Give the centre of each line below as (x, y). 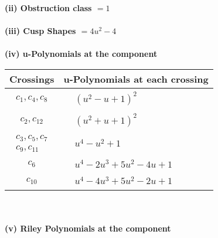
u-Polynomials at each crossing (136, 79)
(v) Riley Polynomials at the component (88, 228)
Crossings (32, 79)
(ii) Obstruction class (48, 8)
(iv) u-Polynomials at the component (81, 54)
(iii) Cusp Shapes (40, 31)
